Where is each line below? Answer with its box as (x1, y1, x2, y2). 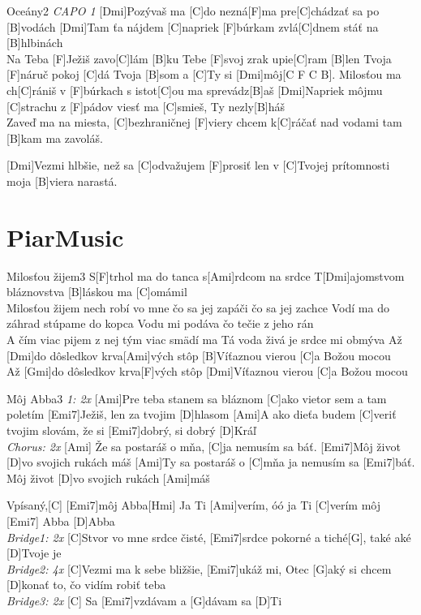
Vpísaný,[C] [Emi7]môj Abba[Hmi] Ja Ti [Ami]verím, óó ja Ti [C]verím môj (6, 497, 381, 514)
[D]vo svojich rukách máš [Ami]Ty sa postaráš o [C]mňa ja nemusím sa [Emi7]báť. (6, 454, 415, 471)
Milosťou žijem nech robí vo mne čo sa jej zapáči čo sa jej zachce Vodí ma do (6, 299, 389, 316)
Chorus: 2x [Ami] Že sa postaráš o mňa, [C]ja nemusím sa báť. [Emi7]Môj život (6, 437, 401, 454)
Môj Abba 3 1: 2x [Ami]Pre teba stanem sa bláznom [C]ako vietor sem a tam (6, 389, 387, 406)
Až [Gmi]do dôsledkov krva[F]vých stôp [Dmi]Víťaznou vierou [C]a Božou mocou (6, 363, 408, 380)
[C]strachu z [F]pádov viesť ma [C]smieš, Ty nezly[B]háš (6, 97, 285, 114)
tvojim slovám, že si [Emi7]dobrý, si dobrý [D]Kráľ (6, 422, 256, 438)
